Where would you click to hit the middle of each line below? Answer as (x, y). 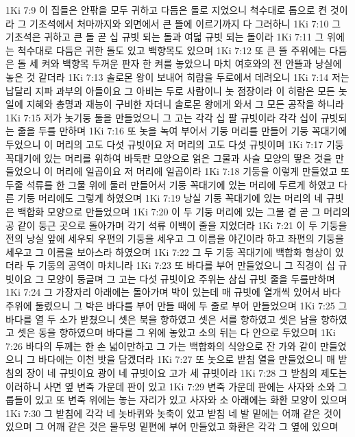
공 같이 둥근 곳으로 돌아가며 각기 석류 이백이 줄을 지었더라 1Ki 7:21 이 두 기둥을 (176, 225)
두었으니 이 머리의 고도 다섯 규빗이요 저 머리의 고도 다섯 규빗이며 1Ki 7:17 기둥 (175, 144)
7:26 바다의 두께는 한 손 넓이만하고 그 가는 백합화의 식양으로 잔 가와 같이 (161, 345)
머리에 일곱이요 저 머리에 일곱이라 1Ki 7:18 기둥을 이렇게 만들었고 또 (203, 171)
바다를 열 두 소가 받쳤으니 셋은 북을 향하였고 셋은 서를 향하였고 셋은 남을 (162, 319)
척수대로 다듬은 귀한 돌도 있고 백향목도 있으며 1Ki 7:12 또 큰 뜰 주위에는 (172, 50)
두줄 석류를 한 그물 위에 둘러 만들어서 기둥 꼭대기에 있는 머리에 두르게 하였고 (170, 184)
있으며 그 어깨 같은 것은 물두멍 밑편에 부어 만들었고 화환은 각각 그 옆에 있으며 (172, 426)
